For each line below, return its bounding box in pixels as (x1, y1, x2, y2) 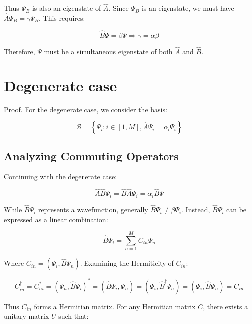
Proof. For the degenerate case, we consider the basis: (4, 104, 167, 114)
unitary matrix (4, 311, 49, 321)
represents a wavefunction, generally (38, 204, 148, 215)
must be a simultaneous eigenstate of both (44, 46, 173, 57)
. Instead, (181, 204, 210, 215)
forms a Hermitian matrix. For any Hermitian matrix (34, 301, 196, 311)
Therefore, (4, 46, 35, 57)
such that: (58, 311, 89, 321)
